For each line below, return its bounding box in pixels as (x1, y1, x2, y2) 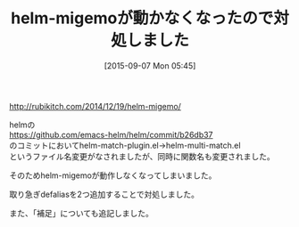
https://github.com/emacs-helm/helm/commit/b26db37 (9, 129, 213, 140)
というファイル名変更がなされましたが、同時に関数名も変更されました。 (9, 150, 275, 161)
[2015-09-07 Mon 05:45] (104, 60, 196, 71)
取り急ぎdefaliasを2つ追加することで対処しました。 (9, 189, 199, 199)
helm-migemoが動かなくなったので (10, 8, 274, 28)
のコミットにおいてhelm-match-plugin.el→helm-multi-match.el (9, 140, 241, 150)
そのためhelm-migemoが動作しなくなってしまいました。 (9, 170, 217, 181)
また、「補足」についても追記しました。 (9, 207, 154, 218)
